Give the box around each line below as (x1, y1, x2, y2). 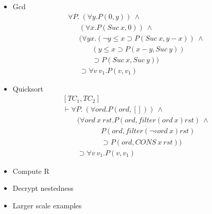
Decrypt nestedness (12, 183, 74, 193)
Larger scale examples (12, 200, 82, 210)
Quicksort (12, 83, 44, 94)
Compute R (12, 165, 49, 176)
